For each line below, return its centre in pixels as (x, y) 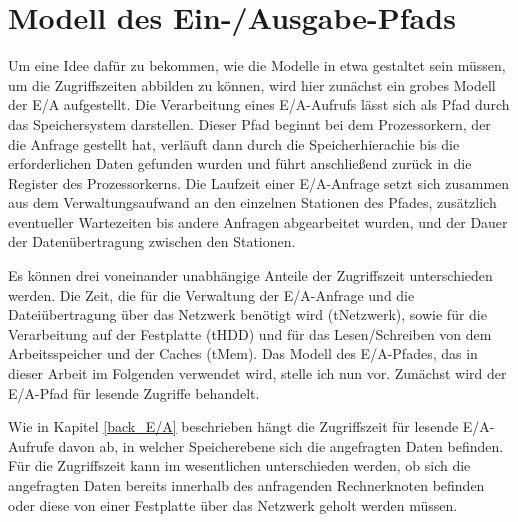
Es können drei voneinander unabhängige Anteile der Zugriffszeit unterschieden (250, 275)
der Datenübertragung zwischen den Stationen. (152, 241)
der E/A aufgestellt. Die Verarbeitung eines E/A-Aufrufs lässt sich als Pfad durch (259, 104)
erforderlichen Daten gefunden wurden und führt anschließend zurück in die (240, 163)
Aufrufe (31, 445)
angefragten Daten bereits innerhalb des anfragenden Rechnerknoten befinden (246, 485)
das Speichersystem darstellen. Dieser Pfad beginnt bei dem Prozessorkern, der (249, 123)
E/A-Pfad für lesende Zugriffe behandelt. (134, 392)
